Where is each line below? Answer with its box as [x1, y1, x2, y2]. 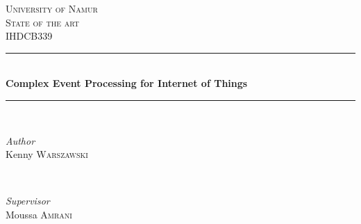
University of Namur [6, 1, 98, 15]
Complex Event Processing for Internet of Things [6, 76, 248, 90]
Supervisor [6, 193, 50, 208]
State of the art [6, 15, 79, 29]
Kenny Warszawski [6, 147, 88, 161]
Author [6, 133, 35, 147]
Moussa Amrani [6, 207, 72, 221]
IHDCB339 [6, 29, 53, 43]
